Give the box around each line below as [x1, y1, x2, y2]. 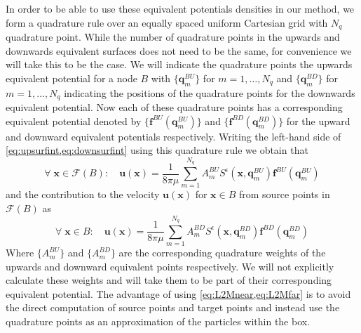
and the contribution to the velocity [6, 187, 160, 202]
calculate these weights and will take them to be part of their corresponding [6, 273, 332, 287]
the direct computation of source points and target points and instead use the [6, 300, 340, 315]
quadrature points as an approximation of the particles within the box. [6, 314, 311, 329]
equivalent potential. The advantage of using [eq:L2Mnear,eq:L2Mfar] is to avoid [6, 286, 351, 301]
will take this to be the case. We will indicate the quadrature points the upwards [6, 57, 353, 72]
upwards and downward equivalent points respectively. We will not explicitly [6, 259, 334, 273]
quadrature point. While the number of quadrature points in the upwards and [6, 30, 340, 44]
